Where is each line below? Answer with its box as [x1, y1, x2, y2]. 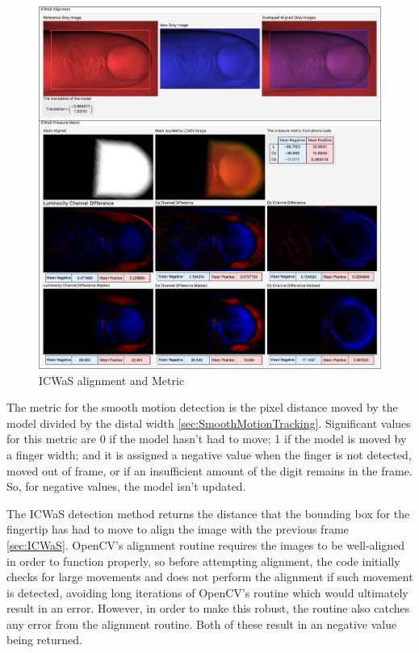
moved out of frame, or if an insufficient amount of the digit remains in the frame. [6, 462, 413, 479]
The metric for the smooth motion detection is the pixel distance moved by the [6, 399, 398, 416]
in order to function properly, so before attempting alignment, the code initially [6, 552, 400, 569]
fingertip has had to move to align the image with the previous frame [6, 521, 349, 538]
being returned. [6, 631, 82, 648]
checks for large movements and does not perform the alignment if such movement [6, 568, 413, 585]
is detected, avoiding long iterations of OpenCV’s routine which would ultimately [6, 584, 409, 601]
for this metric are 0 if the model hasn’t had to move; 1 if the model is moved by [6, 430, 407, 447]
